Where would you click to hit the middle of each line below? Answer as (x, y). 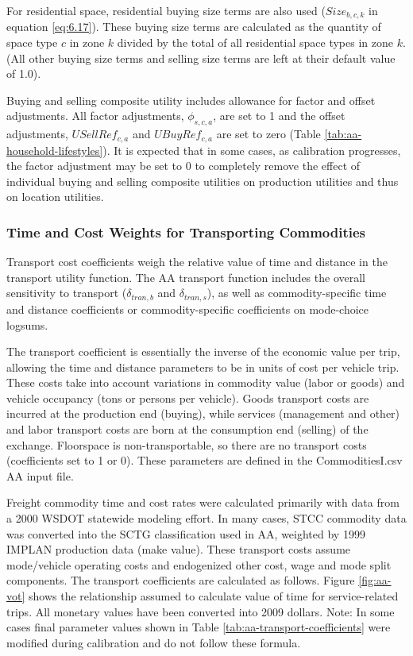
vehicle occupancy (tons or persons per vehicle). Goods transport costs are (188, 397)
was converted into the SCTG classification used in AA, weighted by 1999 (186, 533)
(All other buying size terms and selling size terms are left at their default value (201, 58)
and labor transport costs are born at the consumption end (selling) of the (187, 429)
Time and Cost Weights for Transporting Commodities (186, 232)
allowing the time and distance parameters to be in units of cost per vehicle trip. (203, 367)
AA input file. (40, 475)
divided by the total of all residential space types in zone (255, 42)
